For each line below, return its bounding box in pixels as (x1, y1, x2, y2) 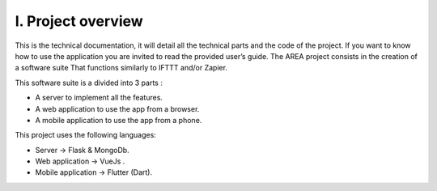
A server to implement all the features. (35, 93, 163, 103)
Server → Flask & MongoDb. (35, 145, 129, 155)
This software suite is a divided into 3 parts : (15, 78, 163, 87)
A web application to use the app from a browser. (35, 104, 200, 113)
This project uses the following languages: (15, 130, 157, 140)
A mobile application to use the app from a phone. (35, 115, 202, 125)
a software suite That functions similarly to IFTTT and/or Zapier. (15, 63, 228, 73)
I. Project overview (15, 12, 143, 30)
